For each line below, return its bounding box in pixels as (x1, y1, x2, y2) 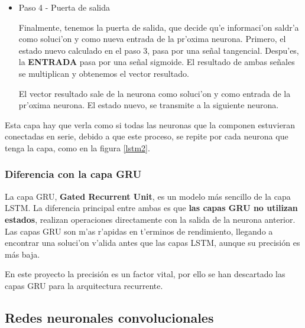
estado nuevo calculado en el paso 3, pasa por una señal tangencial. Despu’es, (18, 44, 299, 56)
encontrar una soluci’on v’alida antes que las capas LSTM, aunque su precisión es (5, 236, 300, 249)
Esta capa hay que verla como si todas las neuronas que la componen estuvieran (5, 118, 296, 131)
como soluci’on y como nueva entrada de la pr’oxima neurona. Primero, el (18, 33, 286, 45)
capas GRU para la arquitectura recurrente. (5, 279, 163, 291)
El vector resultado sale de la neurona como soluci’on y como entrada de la (18, 87, 291, 99)
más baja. (5, 248, 40, 260)
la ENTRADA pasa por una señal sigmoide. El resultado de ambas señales (18, 56, 295, 68)
